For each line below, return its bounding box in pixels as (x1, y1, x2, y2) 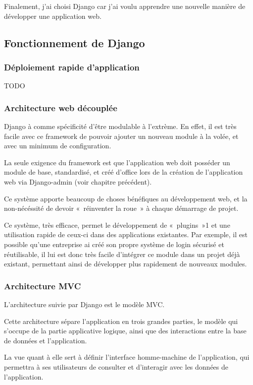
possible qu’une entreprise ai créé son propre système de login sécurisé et (4, 239, 224, 249)
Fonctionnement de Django (4, 35, 145, 50)
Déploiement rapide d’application (4, 61, 140, 73)
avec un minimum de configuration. (4, 140, 111, 151)
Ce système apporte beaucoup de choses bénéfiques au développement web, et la (4, 193, 248, 203)
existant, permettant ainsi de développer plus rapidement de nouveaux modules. (4, 258, 247, 269)
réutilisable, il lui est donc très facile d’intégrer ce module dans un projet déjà (4, 249, 240, 259)
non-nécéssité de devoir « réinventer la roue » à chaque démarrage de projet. (4, 203, 239, 213)
